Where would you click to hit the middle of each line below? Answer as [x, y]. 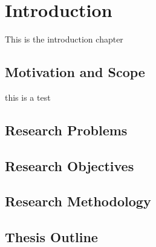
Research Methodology [78, 201]
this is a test [28, 97]
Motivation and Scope [75, 72]
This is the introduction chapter [64, 39]
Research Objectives [70, 165]
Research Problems [66, 130]
